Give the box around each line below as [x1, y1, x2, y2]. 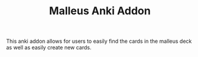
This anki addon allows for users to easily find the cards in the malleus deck [6, 37, 192, 45]
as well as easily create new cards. [6, 44, 92, 51]
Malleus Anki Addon [49, 4, 151, 18]
